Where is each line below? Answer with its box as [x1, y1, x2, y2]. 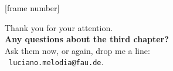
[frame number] [5, 2, 60, 13]
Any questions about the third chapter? [5, 33, 169, 45]
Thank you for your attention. [5, 21, 113, 33]
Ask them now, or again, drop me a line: [5, 44, 150, 56]
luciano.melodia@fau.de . [9, 56, 104, 68]
